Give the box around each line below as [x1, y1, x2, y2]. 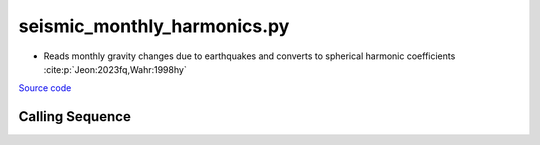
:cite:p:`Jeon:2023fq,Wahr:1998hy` [43, 63, 187, 75]
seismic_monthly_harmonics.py [18, 15, 290, 37]
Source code [18, 82, 72, 94]
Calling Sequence [18, 108, 132, 125]
